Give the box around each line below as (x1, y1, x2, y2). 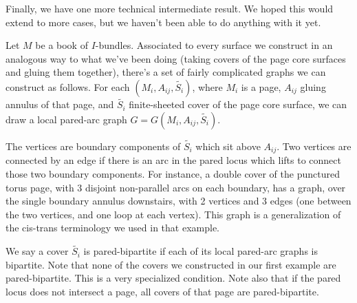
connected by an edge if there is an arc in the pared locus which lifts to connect (6, 153, 341, 167)
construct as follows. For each (6, 79, 130, 94)
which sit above (195, 139, 261, 153)
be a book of (35, 38, 88, 52)
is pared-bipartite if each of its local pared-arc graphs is (83, 244, 318, 258)
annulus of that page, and (6, 97, 114, 112)
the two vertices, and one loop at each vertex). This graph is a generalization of (6, 207, 341, 221)
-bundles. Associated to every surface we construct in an (95, 38, 333, 52)
